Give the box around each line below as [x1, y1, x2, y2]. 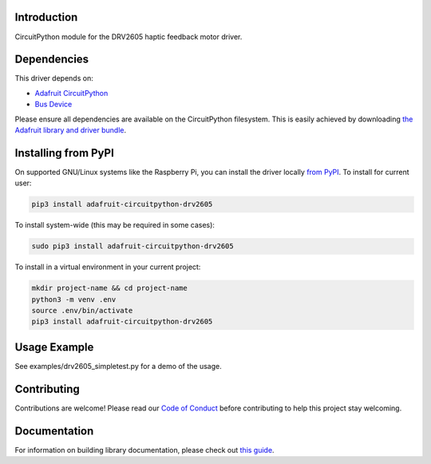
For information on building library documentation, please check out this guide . [14, 445, 275, 454]
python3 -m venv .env [31, 295, 117, 303]
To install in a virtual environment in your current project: [14, 262, 201, 272]
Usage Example [14, 340, 94, 354]
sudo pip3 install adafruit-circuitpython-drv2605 [31, 242, 235, 251]
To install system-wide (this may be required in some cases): [14, 220, 215, 230]
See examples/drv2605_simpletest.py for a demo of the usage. [14, 361, 223, 371]
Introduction [14, 10, 78, 24]
